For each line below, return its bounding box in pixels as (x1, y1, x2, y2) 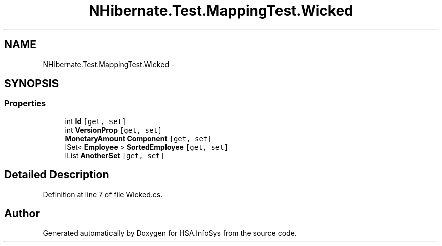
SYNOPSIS (4, 77, 59, 90)
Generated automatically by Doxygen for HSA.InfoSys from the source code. (43, 228, 297, 237)
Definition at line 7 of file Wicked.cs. (43, 190, 163, 199)
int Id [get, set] (65, 116, 126, 126)
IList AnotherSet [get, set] (65, 151, 164, 160)
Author (4, 207, 40, 220)
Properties (4, 98, 46, 109)
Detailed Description (4, 168, 109, 181)
